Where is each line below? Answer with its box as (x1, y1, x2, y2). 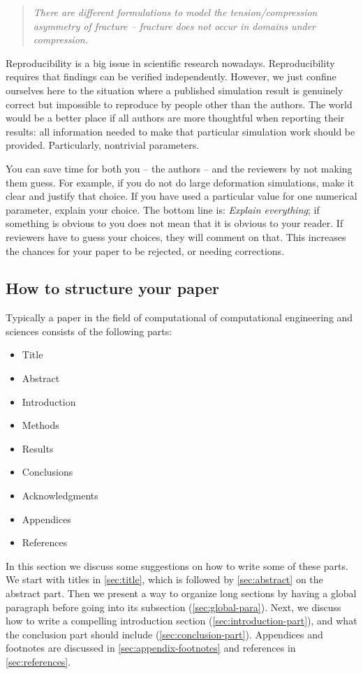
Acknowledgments (22, 488, 98, 503)
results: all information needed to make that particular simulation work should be (6, 124, 355, 138)
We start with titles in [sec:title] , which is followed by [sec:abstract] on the (6, 572, 323, 587)
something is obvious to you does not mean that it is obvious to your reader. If (6, 216, 343, 230)
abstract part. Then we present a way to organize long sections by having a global (6, 586, 357, 601)
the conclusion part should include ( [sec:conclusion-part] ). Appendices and (6, 627, 323, 641)
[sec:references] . (6, 654, 71, 668)
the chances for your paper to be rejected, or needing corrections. (6, 243, 285, 258)
